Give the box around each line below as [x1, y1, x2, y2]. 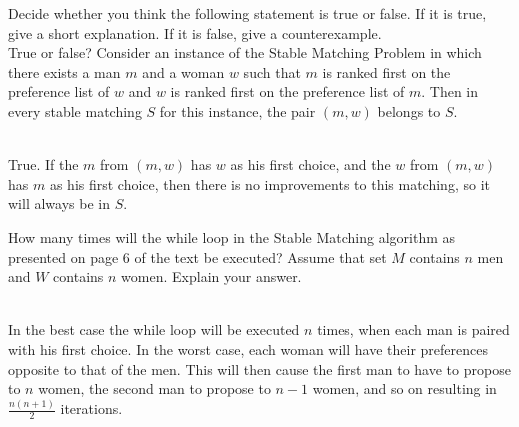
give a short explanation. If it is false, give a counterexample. [8, 22, 382, 43]
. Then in [421, 81, 479, 102]
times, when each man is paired [317, 319, 510, 340]
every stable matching [8, 100, 142, 121]
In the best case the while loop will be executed [8, 319, 300, 340]
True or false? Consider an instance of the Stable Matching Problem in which [8, 42, 482, 63]
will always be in [8, 193, 110, 214]
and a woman [142, 61, 225, 82]
